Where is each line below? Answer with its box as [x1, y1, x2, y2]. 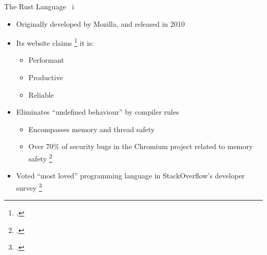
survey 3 [16, 180, 42, 193]
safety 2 [28, 152, 52, 163]
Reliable [28, 89, 54, 100]
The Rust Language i [4, 1, 74, 11]
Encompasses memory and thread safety [28, 123, 155, 134]
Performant [28, 54, 64, 65]
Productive [28, 72, 63, 83]
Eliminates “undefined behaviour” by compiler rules [16, 106, 179, 117]
